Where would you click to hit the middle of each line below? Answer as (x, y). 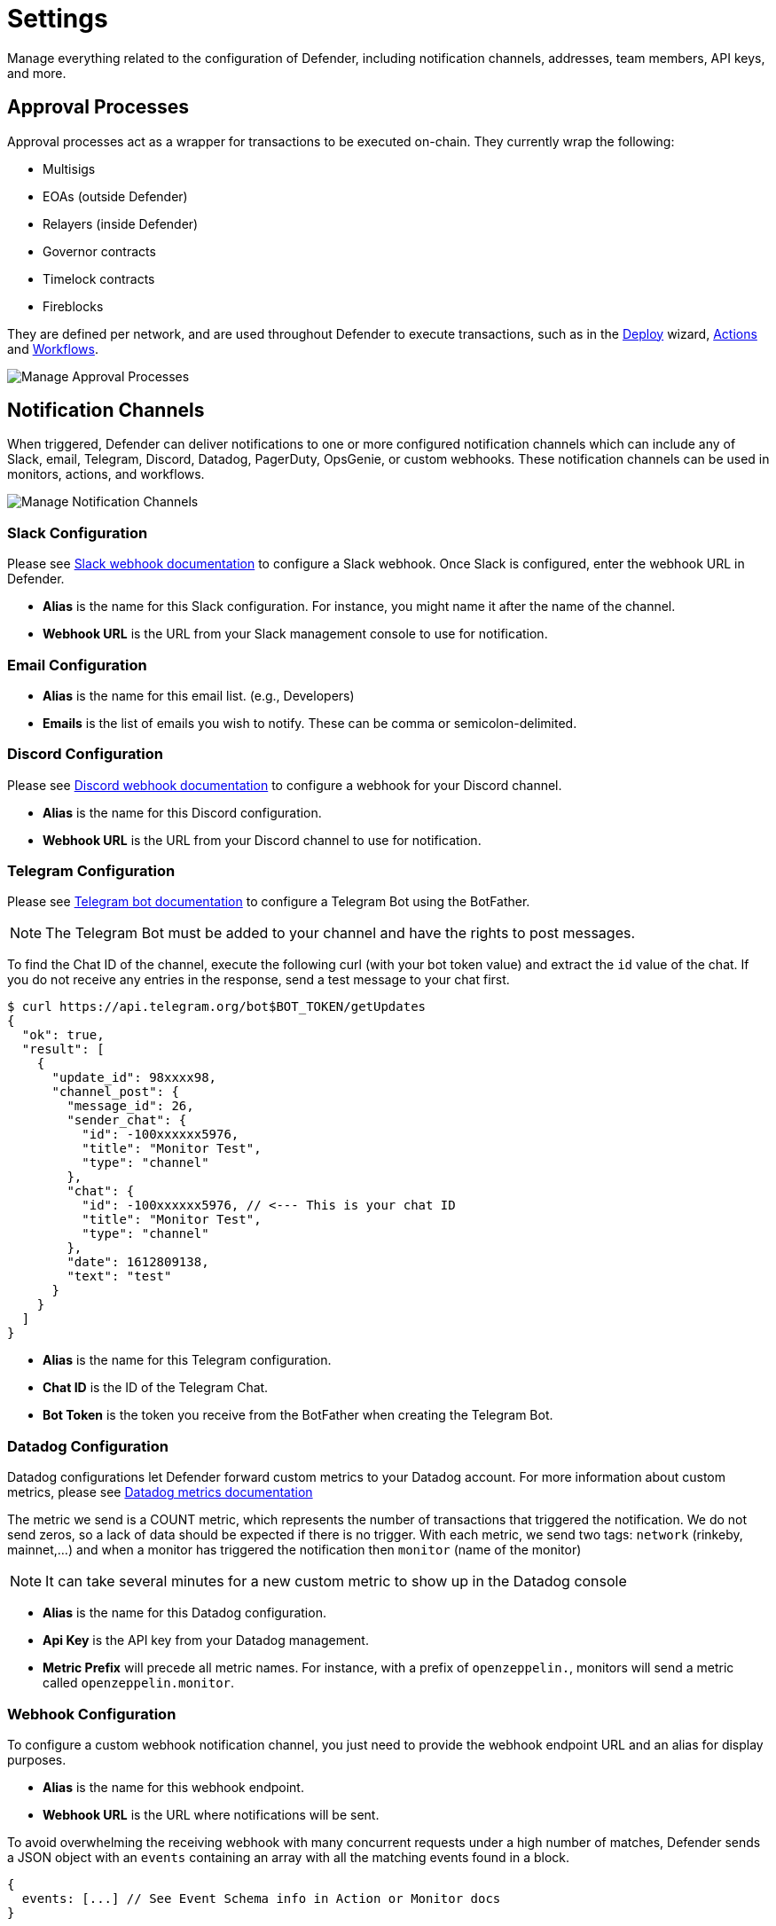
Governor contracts (99, 251)
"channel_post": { (115, 1092)
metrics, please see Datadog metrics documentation (160, 1492)
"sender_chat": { (127, 1120)
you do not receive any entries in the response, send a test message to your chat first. (259, 980)
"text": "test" (119, 1276)
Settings (58, 19)
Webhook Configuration (92, 1714)
